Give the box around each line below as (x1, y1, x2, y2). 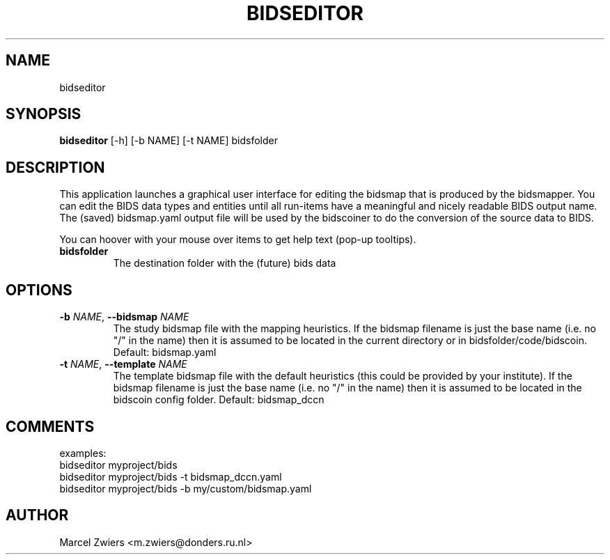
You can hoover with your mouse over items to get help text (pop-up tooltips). (59, 233, 416, 246)
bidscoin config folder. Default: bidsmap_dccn (113, 394, 324, 406)
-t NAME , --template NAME (59, 358, 187, 371)
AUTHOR (6, 506, 69, 524)
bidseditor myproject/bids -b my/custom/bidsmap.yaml (59, 482, 312, 495)
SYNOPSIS (6, 105, 81, 123)
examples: (59, 446, 107, 459)
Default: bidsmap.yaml (113, 346, 217, 359)
